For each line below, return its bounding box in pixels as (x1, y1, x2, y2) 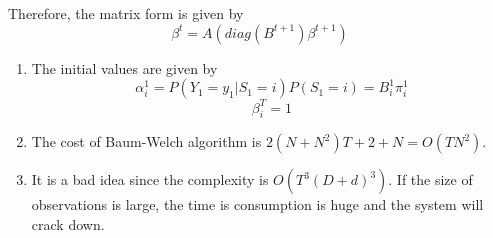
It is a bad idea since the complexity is (31, 169, 269, 190)
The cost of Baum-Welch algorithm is (31, 131, 262, 152)
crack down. (31, 214, 105, 235)
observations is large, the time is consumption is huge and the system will (31, 194, 484, 215)
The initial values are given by (31, 57, 218, 78)
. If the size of (388, 169, 473, 190)
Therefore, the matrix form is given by (8, 3, 244, 23)
